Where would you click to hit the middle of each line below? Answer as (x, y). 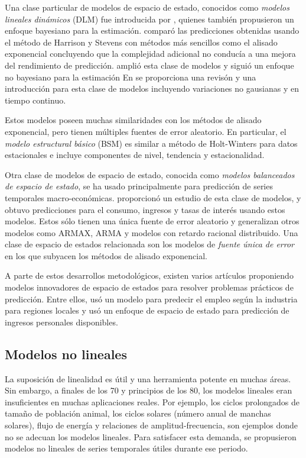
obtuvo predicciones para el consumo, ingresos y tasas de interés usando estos (145, 209)
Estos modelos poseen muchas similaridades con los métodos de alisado (133, 120)
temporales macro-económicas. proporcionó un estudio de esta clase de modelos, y (153, 197)
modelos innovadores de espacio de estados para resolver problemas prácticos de (149, 287)
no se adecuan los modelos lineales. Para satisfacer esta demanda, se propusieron (151, 436)
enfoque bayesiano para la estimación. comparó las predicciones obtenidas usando (152, 30)
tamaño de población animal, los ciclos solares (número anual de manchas (138, 413)
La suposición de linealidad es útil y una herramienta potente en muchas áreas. (148, 378)
